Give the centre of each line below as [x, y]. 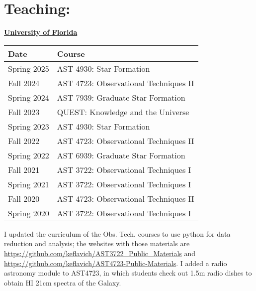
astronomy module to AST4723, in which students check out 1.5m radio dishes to [128, 273]
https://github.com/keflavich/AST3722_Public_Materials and [100, 253]
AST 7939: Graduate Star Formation [121, 97]
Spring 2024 [29, 97]
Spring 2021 [29, 184]
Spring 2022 [29, 155]
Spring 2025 [29, 68]
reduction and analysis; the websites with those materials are [97, 243]
